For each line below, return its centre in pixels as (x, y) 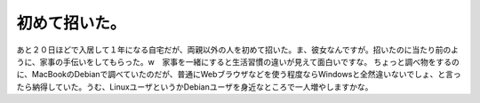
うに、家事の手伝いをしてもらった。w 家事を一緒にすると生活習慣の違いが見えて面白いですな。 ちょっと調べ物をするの (238, 61)
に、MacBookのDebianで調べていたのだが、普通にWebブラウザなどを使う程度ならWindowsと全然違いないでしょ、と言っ (239, 75)
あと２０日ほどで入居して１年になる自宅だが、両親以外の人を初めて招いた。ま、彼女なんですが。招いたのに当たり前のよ (238, 50)
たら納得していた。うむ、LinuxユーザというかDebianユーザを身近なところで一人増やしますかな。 (195, 87)
